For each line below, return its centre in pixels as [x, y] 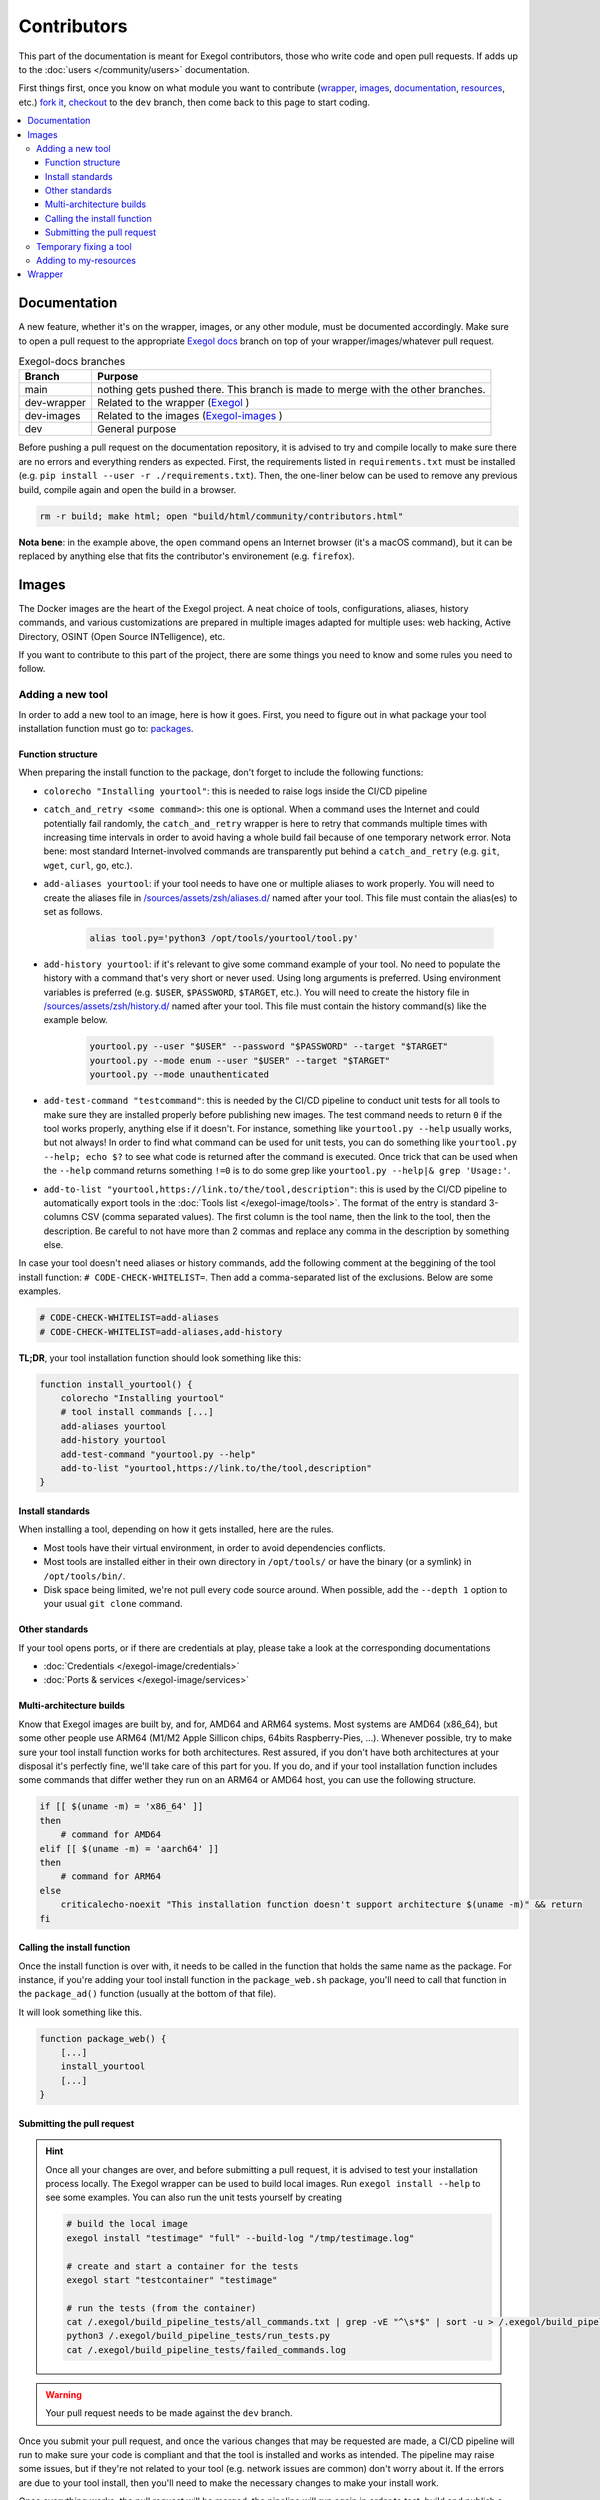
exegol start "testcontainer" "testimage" [172, 2279]
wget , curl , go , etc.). [88, 865]
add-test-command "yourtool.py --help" [158, 1454]
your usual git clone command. [113, 1604]
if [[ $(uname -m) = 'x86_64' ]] [121, 1806]
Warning [63, 2394]
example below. [76, 1020]
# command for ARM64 [111, 1876]
